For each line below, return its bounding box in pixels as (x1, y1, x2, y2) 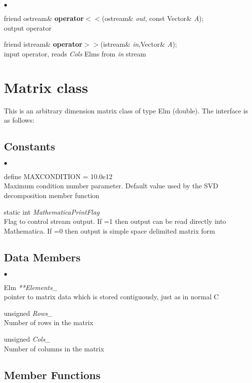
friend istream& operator (4, 39, 83, 49)
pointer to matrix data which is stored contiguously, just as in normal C (4, 292, 219, 302)
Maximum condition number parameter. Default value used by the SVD (4, 181, 218, 191)
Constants (4, 139, 55, 154)
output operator (4, 22, 52, 33)
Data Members (4, 249, 81, 264)
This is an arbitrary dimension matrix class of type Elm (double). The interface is (4, 105, 248, 115)
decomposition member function (4, 190, 100, 201)
